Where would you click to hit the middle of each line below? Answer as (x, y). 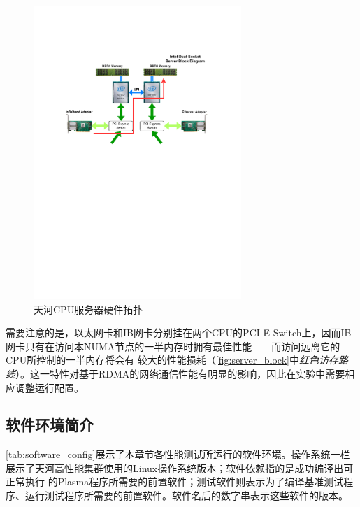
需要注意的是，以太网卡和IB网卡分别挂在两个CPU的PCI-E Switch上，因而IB (179, 333)
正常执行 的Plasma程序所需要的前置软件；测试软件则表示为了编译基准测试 (175, 481)
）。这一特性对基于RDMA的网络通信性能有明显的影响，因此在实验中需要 (180, 373)
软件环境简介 (50, 425)
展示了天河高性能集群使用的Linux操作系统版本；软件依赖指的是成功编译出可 (180, 467)
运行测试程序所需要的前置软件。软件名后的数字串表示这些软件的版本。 (186, 495)
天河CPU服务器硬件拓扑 (88, 309)
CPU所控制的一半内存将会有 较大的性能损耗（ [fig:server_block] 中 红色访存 (172, 360)
